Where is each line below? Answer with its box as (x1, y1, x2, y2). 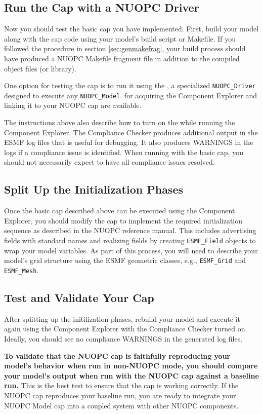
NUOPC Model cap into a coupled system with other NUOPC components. (4, 400, 239, 410)
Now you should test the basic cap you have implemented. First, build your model (4, 23, 259, 34)
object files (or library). (4, 63, 76, 73)
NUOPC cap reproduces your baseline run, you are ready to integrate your (4, 390, 236, 400)
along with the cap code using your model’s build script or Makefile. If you (4, 33, 236, 44)
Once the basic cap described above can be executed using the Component (4, 205, 235, 216)
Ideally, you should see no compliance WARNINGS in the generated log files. (4, 333, 243, 344)
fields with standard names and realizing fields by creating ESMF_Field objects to (4, 235, 256, 246)
